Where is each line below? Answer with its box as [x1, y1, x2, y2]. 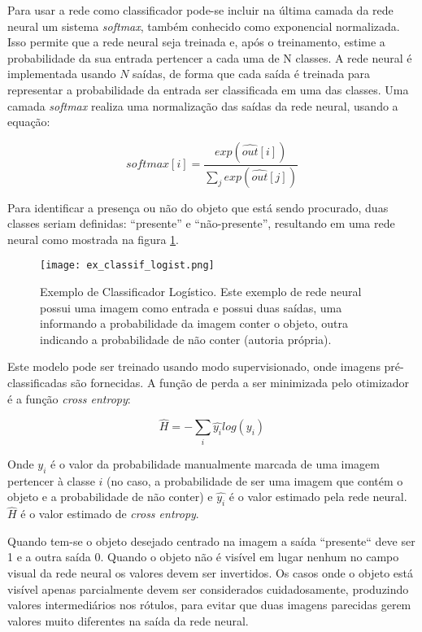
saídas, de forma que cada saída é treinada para [133, 65, 371, 82]
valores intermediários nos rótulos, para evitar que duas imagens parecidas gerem [7, 596, 411, 613]
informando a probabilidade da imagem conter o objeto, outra [40, 315, 348, 332]
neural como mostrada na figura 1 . [7, 230, 179, 247]
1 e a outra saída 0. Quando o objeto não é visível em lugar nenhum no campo [7, 548, 399, 565]
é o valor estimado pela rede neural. [228, 488, 407, 505]
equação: [7, 113, 50, 130]
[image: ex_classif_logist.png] [40, 259, 215, 272]
